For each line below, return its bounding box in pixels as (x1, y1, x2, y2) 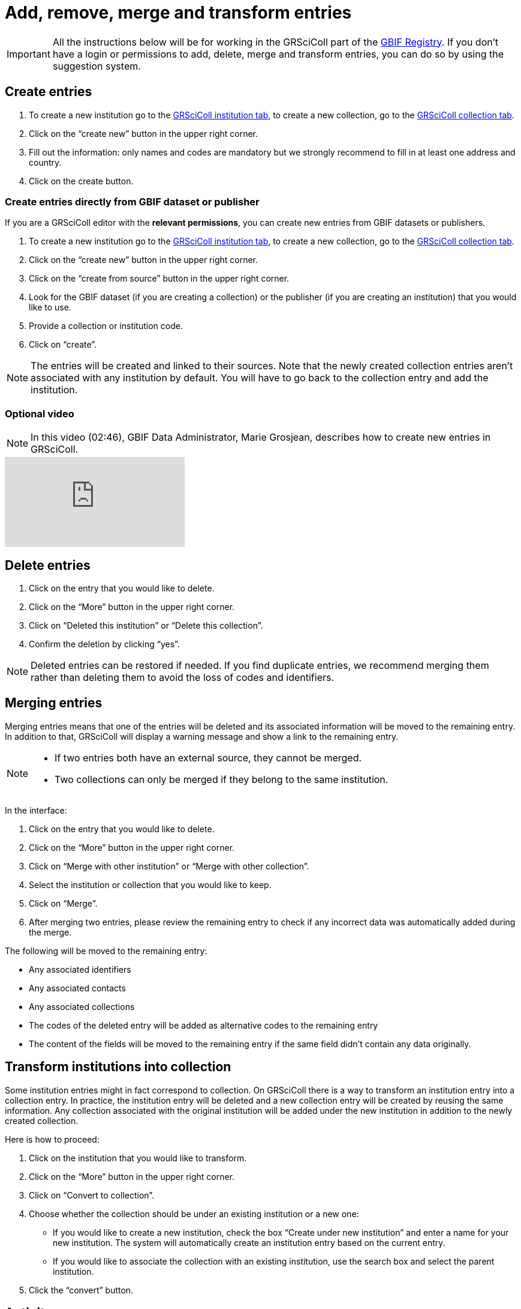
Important (7, 47, 50, 60)
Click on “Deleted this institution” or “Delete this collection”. (29, 620, 263, 630)
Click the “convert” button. (29, 1284, 134, 1295)
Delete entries (5, 557, 91, 573)
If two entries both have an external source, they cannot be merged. (55, 751, 362, 764)
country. (29, 157, 62, 168)
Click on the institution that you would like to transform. (29, 1152, 247, 1163)
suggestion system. (52, 59, 141, 72)
